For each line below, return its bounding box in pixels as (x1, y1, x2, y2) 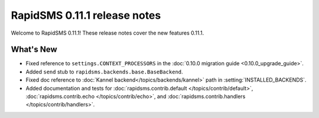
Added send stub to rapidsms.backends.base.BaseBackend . (25, 68, 183, 75)
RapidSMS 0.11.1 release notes (11, 9, 161, 22)
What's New (11, 45, 57, 55)
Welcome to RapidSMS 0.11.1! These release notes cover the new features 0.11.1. (11, 29, 204, 36)
